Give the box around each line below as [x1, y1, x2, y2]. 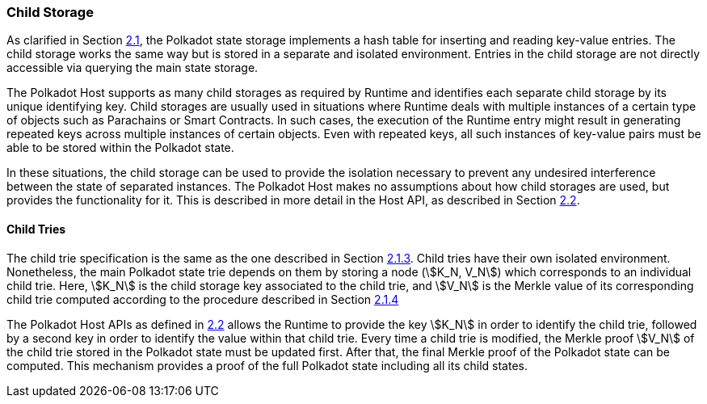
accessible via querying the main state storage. [6, 61, 259, 75]
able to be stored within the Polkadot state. [6, 141, 234, 155]
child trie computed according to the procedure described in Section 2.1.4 [6, 292, 399, 306]
